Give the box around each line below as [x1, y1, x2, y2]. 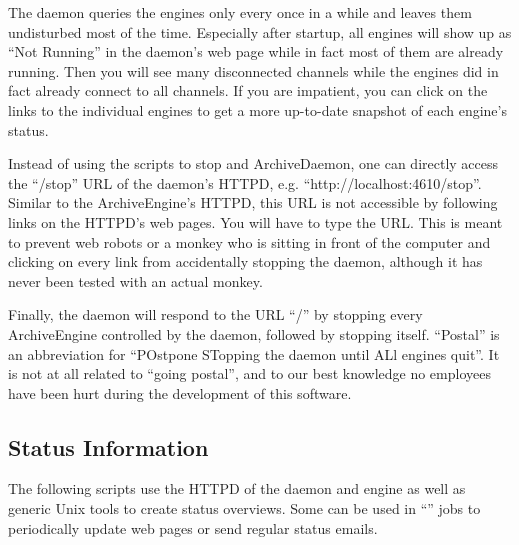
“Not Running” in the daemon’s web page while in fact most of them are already [8, 41, 504, 62]
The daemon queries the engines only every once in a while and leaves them [8, 2, 472, 22]
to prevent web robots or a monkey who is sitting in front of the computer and [8, 231, 491, 252]
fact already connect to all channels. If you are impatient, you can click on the [8, 80, 488, 101]
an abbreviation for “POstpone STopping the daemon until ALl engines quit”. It [8, 343, 500, 364]
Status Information [8, 431, 209, 462]
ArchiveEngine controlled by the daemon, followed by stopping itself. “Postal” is [8, 323, 500, 344]
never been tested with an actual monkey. [8, 270, 263, 291]
